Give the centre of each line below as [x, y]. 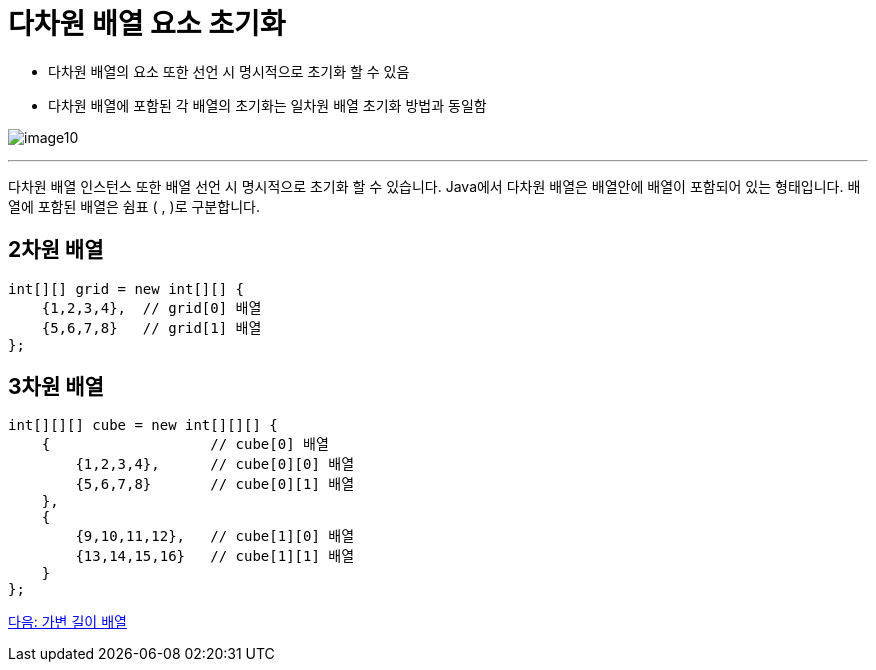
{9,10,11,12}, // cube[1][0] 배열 [215, 536]
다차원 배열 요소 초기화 [147, 24]
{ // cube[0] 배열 [185, 444]
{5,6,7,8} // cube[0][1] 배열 [215, 484]
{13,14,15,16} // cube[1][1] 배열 [215, 556]
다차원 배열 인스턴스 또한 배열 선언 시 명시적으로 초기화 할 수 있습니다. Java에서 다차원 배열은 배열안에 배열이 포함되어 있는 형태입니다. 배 [434, 186]
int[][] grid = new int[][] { [126, 288]
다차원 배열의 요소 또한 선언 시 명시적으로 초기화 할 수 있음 [229, 71]
